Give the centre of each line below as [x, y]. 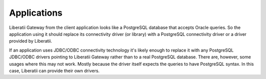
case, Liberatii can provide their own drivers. [54, 71]
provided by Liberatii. [31, 41]
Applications [36, 13]
